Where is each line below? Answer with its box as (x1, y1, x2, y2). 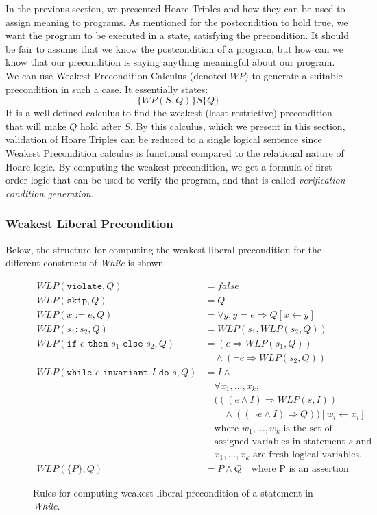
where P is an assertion (251, 464, 349, 474)
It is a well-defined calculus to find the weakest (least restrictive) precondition (5, 105, 332, 120)
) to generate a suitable (245, 68, 343, 82)
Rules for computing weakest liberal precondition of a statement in (33, 485, 313, 499)
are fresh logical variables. (252, 450, 362, 460)
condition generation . (5, 186, 94, 200)
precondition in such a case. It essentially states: (5, 81, 208, 96)
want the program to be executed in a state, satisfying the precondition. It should (5, 28, 349, 42)
